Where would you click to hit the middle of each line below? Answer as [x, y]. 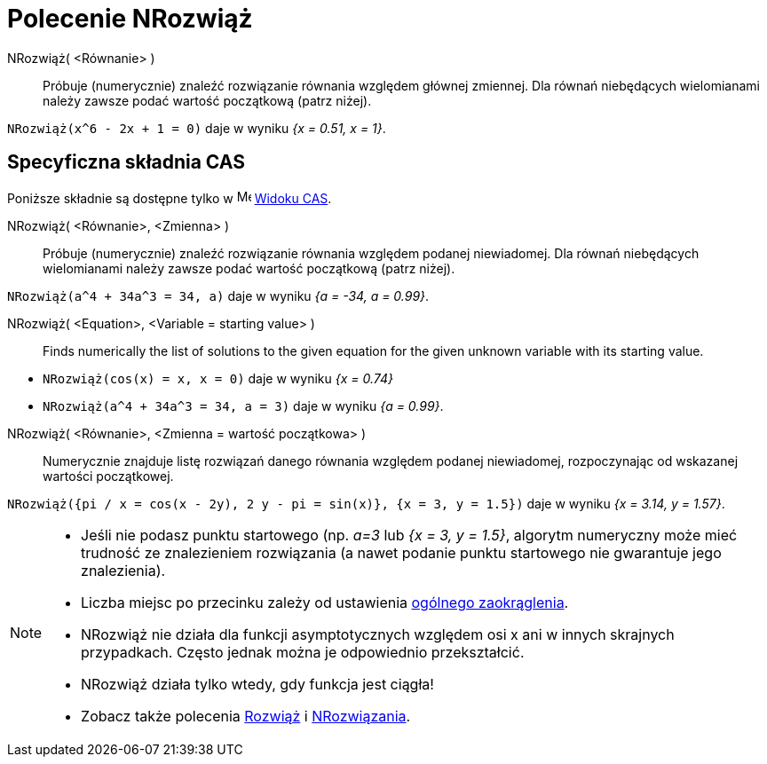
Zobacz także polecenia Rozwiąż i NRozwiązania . [246, 716]
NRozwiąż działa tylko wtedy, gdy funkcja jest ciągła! [257, 684]
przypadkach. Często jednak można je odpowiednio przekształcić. [303, 652]
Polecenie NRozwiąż [130, 19]
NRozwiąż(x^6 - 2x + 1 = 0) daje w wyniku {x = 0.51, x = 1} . [197, 128]
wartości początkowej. [108, 476]
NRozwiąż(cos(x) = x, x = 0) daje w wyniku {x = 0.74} [218, 378]
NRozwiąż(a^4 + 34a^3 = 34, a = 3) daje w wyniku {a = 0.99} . [243, 406]
